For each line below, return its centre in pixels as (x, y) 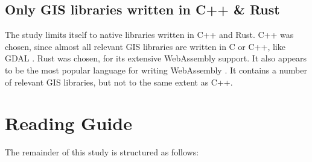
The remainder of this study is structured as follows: (102, 152)
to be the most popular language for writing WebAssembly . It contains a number (156, 70)
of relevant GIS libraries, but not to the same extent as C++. (119, 82)
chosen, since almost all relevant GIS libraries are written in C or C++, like (145, 46)
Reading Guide (68, 123)
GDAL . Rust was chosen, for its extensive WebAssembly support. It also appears (156, 58)
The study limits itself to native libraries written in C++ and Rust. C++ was (149, 35)
